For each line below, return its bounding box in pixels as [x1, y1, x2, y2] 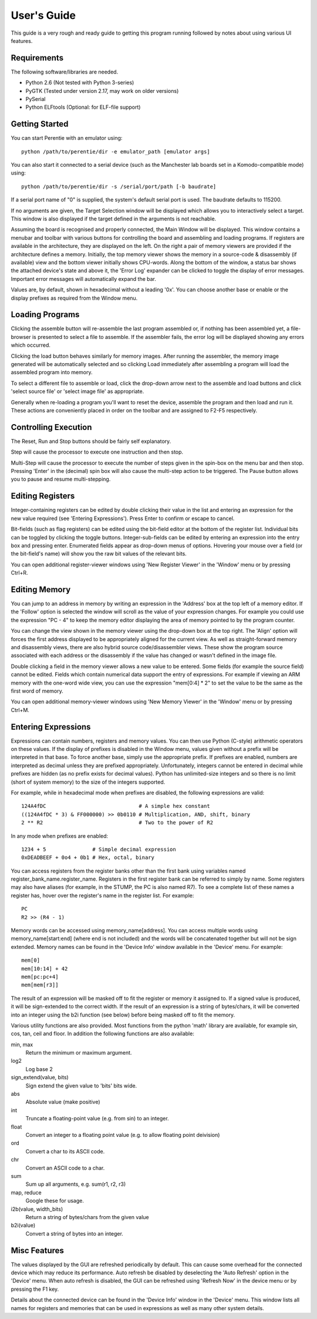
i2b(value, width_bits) [11, 1205, 63, 1213]
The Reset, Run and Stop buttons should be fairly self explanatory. [11, 438, 171, 445]
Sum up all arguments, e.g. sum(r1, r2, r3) [25, 1181, 126, 1188]
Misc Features [11, 1246, 65, 1256]
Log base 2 [25, 1065, 53, 1072]
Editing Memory [11, 585, 71, 595]
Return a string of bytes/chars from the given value [25, 1213, 149, 1220]
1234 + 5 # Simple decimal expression [21, 846, 176, 853]
